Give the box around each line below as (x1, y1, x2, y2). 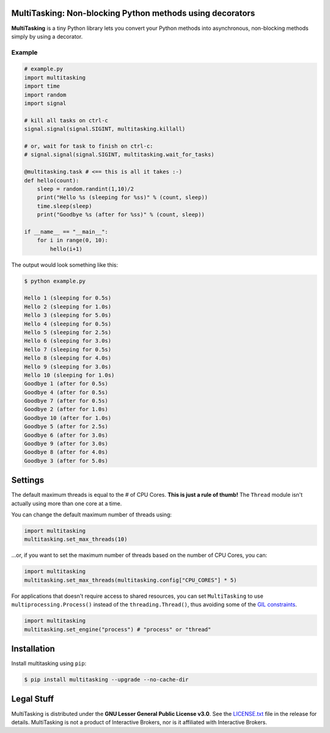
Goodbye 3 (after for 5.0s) (24, 457, 108, 464)
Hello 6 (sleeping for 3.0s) (24, 337, 112, 344)
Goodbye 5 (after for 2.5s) (24, 423, 108, 430)
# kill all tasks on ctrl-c (24, 117, 108, 124)
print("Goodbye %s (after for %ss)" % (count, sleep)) (37, 211, 205, 218)
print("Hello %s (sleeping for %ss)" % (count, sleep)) (37, 194, 208, 201)
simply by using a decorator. (11, 32, 83, 40)
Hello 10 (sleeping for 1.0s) (24, 371, 115, 379)
